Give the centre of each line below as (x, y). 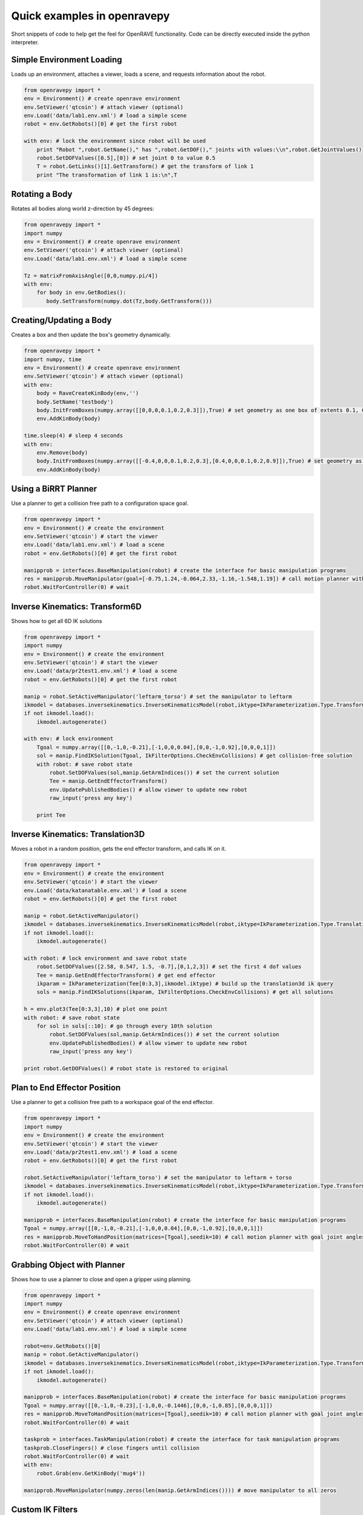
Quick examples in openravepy (90, 16)
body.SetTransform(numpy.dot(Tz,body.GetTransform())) (129, 301)
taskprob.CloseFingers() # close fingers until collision (112, 1448)
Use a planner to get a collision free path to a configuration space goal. (100, 504)
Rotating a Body (42, 194)
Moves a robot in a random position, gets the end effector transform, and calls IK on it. (119, 849)
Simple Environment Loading (67, 60)
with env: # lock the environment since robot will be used (115, 141)
